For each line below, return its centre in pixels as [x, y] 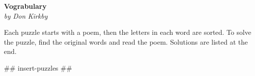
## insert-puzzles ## [38, 67]
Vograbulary [25, 6]
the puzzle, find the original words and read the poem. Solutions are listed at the [126, 41]
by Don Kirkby [26, 15]
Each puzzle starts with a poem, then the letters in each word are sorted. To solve [128, 32]
